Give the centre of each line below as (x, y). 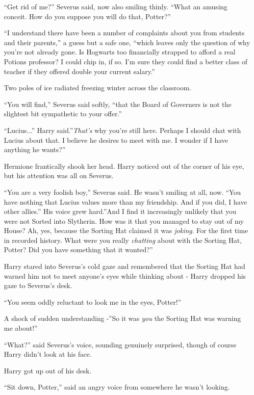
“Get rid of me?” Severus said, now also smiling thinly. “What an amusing (116, 6)
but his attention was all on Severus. (59, 175)
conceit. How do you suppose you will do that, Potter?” (88, 16)
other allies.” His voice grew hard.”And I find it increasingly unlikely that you (120, 211)
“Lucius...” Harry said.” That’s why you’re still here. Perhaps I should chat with (123, 130)
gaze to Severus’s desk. (38, 285)
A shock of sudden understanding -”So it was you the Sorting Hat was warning (123, 318)
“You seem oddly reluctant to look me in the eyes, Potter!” (93, 302)
